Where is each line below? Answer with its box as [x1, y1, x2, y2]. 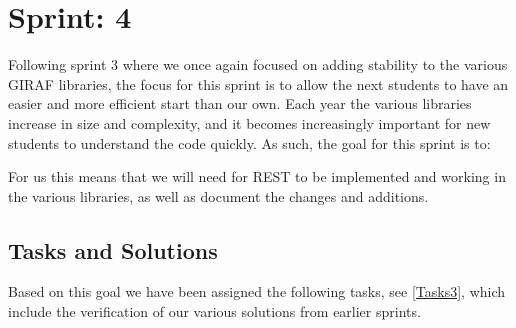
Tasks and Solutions [8, 234, 218, 265]
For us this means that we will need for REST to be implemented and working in [8, 166, 506, 187]
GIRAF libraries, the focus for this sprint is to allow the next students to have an [8, 73, 509, 94]
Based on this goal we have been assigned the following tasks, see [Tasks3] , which [8, 281, 506, 302]
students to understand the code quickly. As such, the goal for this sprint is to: [8, 132, 491, 153]
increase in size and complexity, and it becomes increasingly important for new [8, 112, 491, 133]
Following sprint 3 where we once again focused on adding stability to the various [8, 54, 508, 75]
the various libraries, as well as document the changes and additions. [8, 185, 429, 206]
